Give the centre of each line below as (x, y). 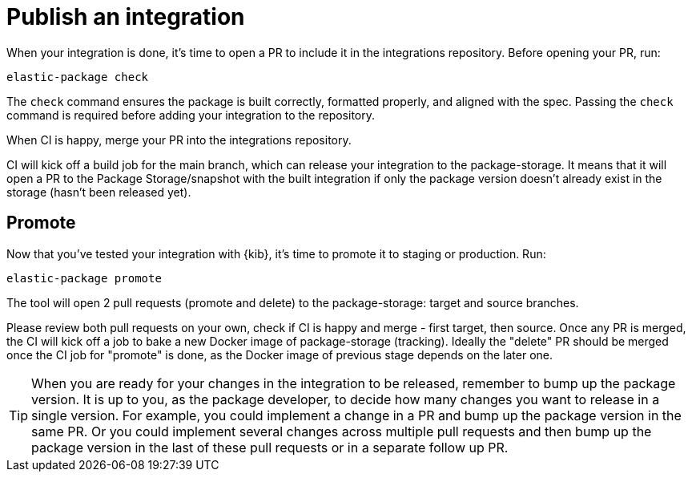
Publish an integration (126, 17)
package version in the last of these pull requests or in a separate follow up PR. (270, 447)
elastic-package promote (84, 278)
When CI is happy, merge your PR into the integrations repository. (179, 140)
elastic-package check (78, 77)
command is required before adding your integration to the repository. (191, 115)
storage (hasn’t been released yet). (99, 192)
